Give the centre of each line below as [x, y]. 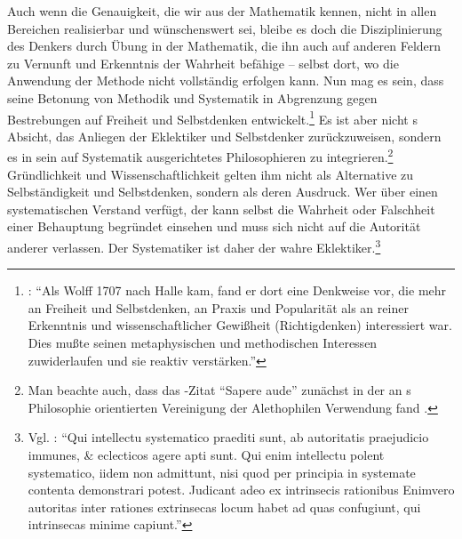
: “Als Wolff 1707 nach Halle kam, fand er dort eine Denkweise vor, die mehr [237, 290]
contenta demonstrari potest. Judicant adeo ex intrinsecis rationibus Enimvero [241, 490]
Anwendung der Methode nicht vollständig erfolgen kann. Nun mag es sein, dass [226, 80]
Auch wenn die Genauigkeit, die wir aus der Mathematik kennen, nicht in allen [222, 11]
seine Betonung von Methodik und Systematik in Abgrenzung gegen [192, 97]
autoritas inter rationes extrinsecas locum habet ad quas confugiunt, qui [224, 507]
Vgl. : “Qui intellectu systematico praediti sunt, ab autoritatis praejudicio [228, 437]
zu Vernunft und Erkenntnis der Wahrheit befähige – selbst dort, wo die [203, 63]
